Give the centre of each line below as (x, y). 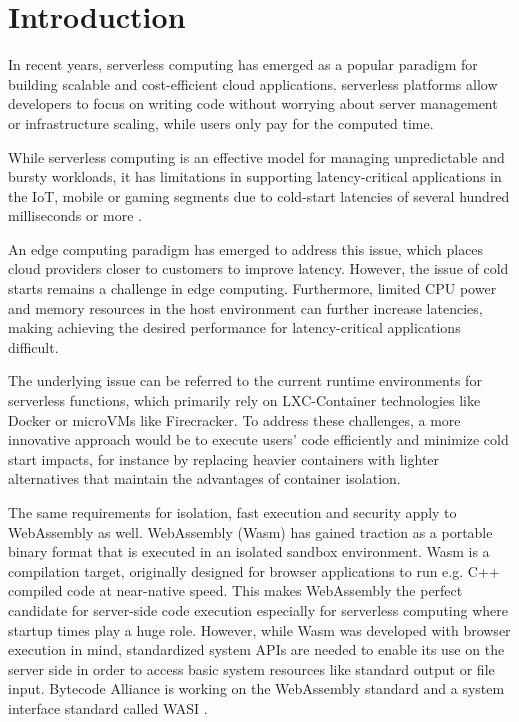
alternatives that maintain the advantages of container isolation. (204, 478)
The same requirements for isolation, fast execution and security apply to (232, 512)
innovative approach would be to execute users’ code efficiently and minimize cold (258, 439)
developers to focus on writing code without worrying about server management (253, 103)
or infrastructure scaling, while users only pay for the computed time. (221, 122)
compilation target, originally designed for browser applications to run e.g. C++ (254, 570)
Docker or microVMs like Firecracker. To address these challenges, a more (234, 419)
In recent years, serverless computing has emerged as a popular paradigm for (243, 64)
